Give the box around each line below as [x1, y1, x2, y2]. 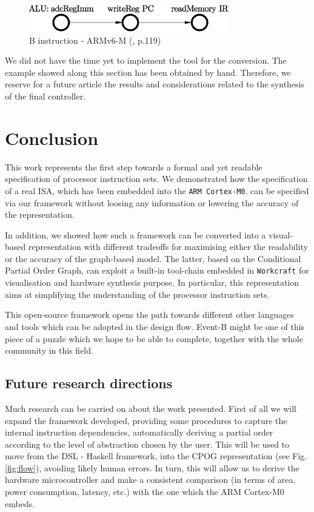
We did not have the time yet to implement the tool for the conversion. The [5, 54, 287, 67]
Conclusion [5, 125, 99, 150]
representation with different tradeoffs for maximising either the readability [28, 240, 308, 253]
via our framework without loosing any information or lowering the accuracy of [5, 196, 299, 209]
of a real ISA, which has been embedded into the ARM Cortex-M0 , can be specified [5, 184, 309, 197]
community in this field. [5, 344, 93, 357]
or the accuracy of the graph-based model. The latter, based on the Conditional [5, 252, 301, 264]
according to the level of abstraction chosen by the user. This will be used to [5, 437, 290, 450]
